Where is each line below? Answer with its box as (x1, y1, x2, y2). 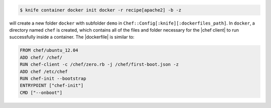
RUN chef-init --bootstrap (20, 75, 86, 81)
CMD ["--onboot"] (20, 89, 63, 95)
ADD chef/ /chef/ (20, 54, 63, 60)
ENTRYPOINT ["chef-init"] (20, 83, 84, 88)
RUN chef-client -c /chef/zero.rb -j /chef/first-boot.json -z (20, 62, 179, 67)
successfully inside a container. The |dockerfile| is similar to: (9, 34, 135, 40)
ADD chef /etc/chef (20, 68, 68, 74)
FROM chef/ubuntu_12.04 (20, 48, 79, 53)
